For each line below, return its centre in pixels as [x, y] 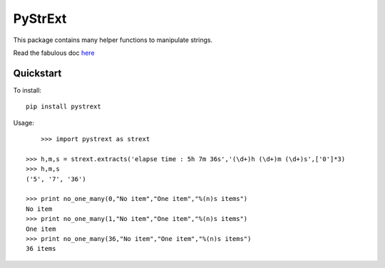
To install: [27, 90]
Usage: [24, 123]
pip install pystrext [63, 107]
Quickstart [37, 73]
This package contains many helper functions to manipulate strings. [113, 40]
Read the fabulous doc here [54, 53]
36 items [41, 249]
